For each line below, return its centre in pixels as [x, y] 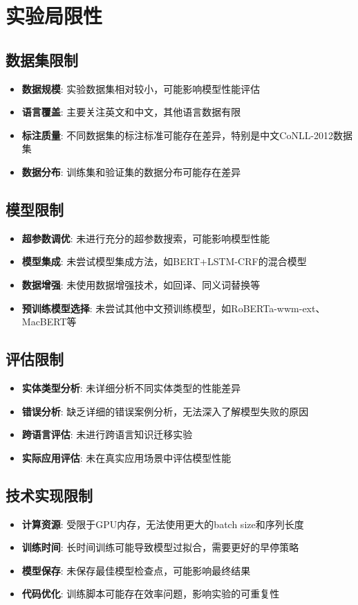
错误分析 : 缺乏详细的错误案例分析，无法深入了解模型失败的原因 [165, 411]
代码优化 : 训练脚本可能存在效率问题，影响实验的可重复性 [151, 594]
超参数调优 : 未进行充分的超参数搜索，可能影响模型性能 [146, 238]
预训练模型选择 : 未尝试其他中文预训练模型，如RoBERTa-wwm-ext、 [173, 308]
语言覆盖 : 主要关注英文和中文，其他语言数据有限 [131, 112]
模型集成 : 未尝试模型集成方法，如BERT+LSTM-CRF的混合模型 [164, 261]
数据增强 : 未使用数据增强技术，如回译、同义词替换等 [141, 284]
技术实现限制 [49, 495]
